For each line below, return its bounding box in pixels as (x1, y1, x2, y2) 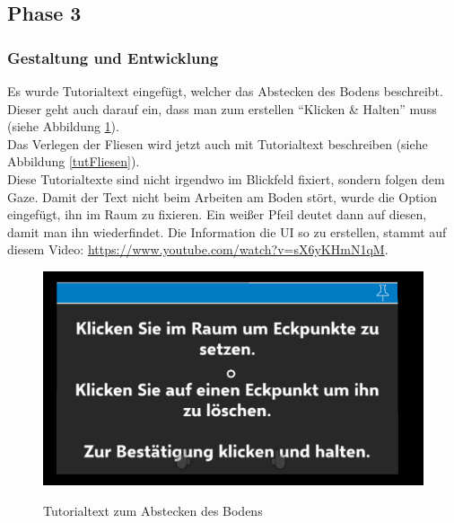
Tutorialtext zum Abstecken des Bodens (43, 501, 263, 519)
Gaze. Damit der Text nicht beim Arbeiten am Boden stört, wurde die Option (7, 187, 438, 206)
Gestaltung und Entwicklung (7, 46, 219, 68)
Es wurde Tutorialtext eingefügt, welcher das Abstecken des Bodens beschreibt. (7, 82, 443, 100)
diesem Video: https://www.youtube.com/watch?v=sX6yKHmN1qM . (7, 240, 389, 259)
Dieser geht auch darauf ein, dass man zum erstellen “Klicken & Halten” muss (7, 99, 437, 118)
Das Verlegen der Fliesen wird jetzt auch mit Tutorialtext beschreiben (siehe (7, 134, 428, 153)
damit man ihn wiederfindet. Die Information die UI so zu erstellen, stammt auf (7, 222, 447, 241)
